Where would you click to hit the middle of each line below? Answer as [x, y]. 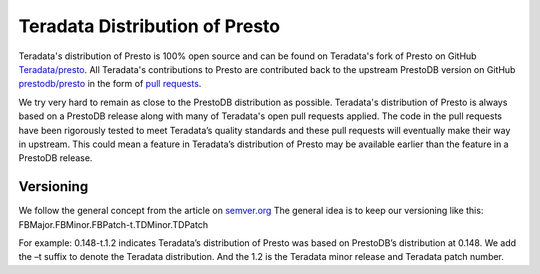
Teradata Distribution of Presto [149, 26]
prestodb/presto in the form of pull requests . [110, 84]
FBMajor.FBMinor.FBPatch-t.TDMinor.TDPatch [113, 224]
